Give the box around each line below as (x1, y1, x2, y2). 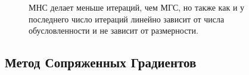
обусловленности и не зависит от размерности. (29, 24, 198, 37)
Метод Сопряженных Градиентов (5, 53, 197, 71)
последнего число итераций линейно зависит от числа (29, 12, 225, 25)
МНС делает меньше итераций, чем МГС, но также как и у (29, 1, 245, 13)
